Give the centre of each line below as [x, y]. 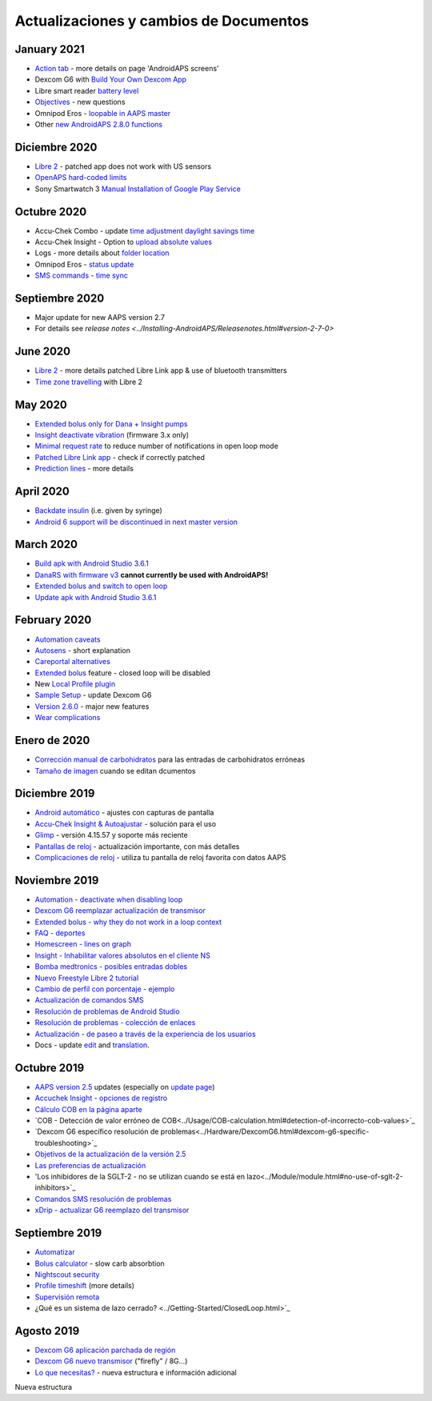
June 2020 [43, 352]
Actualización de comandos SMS [89, 1000]
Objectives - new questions [80, 102]
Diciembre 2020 [56, 147]
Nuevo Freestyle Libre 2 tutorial [87, 978]
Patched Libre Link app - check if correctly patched [120, 457]
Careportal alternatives [73, 662]
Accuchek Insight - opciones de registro [101, 1098]
